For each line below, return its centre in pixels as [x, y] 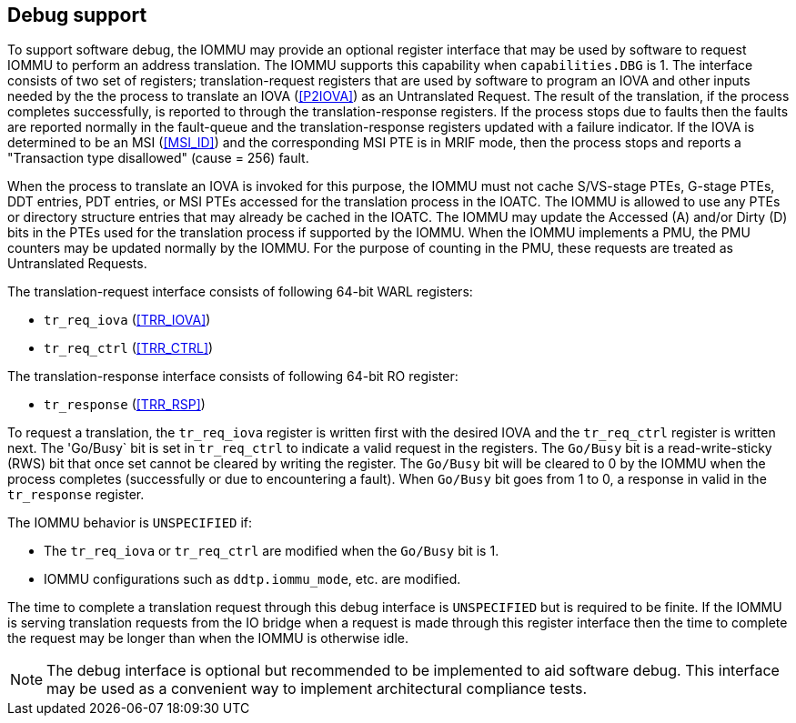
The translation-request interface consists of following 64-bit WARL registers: [240, 292]
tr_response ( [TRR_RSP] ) [125, 405]
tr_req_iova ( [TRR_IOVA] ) [127, 320]
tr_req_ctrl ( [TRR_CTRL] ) [129, 348]
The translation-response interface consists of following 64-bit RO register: [233, 377]
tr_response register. [76, 495]
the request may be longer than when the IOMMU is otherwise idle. [208, 638]
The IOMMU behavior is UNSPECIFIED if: [130, 523]
